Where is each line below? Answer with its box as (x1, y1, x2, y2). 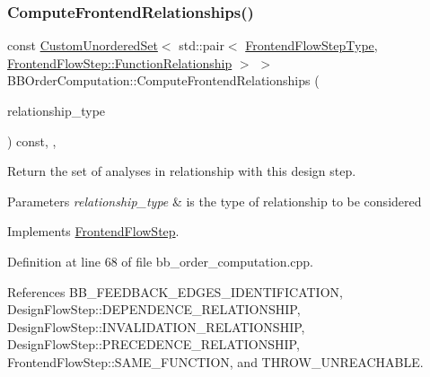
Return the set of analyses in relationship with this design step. (7, 162, 356, 180)
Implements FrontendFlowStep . (7, 222, 180, 241)
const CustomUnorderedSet (7, 36, 158, 55)
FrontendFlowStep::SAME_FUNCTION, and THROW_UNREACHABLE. (7, 352, 424, 371)
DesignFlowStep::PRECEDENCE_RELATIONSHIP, (7, 335, 300, 354)
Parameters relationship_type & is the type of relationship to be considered (7, 191, 422, 210)
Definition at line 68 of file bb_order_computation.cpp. (7, 251, 313, 270)
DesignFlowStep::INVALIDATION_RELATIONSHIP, (7, 317, 305, 336)
